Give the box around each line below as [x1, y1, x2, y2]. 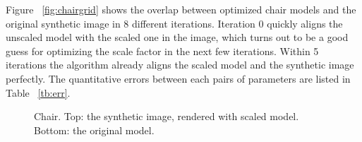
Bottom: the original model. [34, 122, 155, 137]
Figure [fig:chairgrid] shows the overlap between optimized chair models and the [6, 2, 356, 16]
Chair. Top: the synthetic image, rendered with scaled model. [34, 109, 299, 124]
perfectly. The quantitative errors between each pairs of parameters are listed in [6, 71, 351, 85]
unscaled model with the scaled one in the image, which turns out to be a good [6, 30, 349, 45]
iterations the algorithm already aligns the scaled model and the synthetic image [6, 57, 354, 72]
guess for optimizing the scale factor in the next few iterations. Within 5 [6, 43, 319, 58]
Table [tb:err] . [6, 85, 71, 100]
